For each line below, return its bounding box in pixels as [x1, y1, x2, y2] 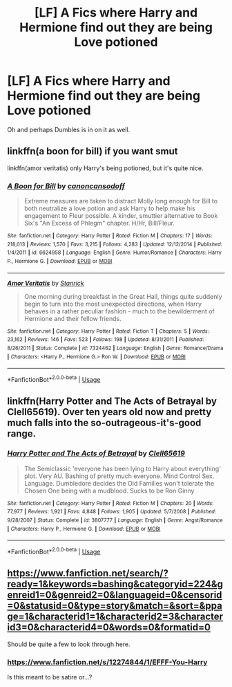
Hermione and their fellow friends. [23, 314, 122, 322]
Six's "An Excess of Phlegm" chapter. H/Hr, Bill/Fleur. [23, 219, 175, 228]
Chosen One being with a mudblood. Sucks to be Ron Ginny [23, 486, 195, 495]
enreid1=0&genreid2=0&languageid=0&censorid [7, 589, 222, 601]
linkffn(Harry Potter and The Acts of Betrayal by [7, 396, 217, 407]
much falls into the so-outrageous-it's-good [7, 417, 202, 429]
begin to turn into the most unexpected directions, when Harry [23, 300, 202, 308]
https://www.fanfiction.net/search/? [7, 567, 169, 579]
